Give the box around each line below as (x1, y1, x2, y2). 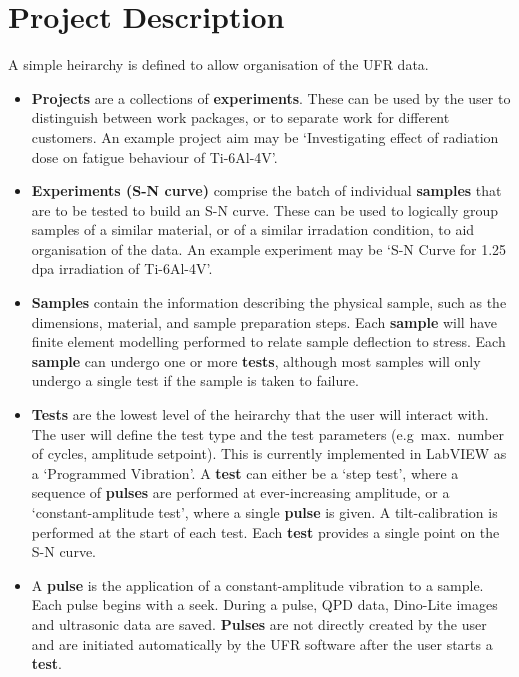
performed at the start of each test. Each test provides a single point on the (31, 521, 500, 542)
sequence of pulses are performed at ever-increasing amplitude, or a (31, 482, 450, 503)
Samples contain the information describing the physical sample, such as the (31, 292, 507, 313)
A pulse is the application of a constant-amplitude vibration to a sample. (31, 574, 484, 595)
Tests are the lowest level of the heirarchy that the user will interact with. (31, 404, 489, 425)
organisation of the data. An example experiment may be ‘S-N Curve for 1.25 (31, 238, 507, 259)
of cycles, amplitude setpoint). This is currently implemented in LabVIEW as (31, 443, 507, 464)
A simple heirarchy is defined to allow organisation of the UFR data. (8, 54, 429, 75)
